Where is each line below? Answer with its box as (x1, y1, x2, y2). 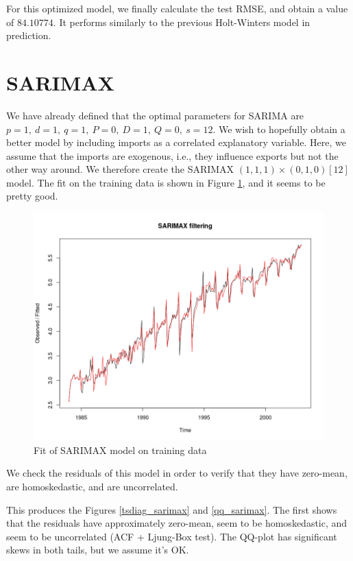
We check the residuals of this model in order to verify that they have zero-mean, (6, 466, 348, 480)
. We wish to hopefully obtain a (212, 121, 345, 136)
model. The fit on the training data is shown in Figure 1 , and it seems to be (6, 175, 326, 189)
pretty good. (6, 189, 58, 203)
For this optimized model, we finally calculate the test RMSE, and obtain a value (6, 1, 348, 15)
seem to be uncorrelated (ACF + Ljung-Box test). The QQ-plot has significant (6, 529, 337, 543)
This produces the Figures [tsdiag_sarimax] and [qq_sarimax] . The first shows (6, 502, 337, 516)
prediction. (6, 28, 51, 43)
